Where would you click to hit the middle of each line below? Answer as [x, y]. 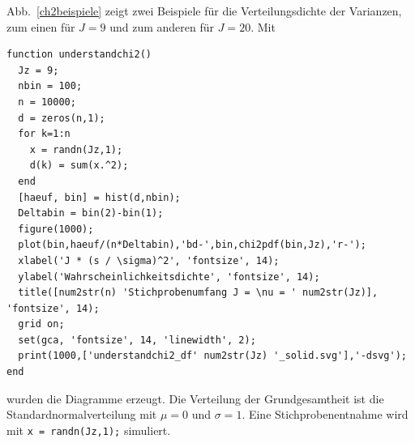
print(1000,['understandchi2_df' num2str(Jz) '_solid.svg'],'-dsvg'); [212, 356]
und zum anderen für [162, 26]
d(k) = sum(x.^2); [79, 166]
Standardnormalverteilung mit [82, 414]
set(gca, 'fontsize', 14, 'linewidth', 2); [137, 340]
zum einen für [41, 26]
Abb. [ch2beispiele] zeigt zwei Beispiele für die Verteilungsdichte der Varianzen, [204, 11]
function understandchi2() [79, 55]
